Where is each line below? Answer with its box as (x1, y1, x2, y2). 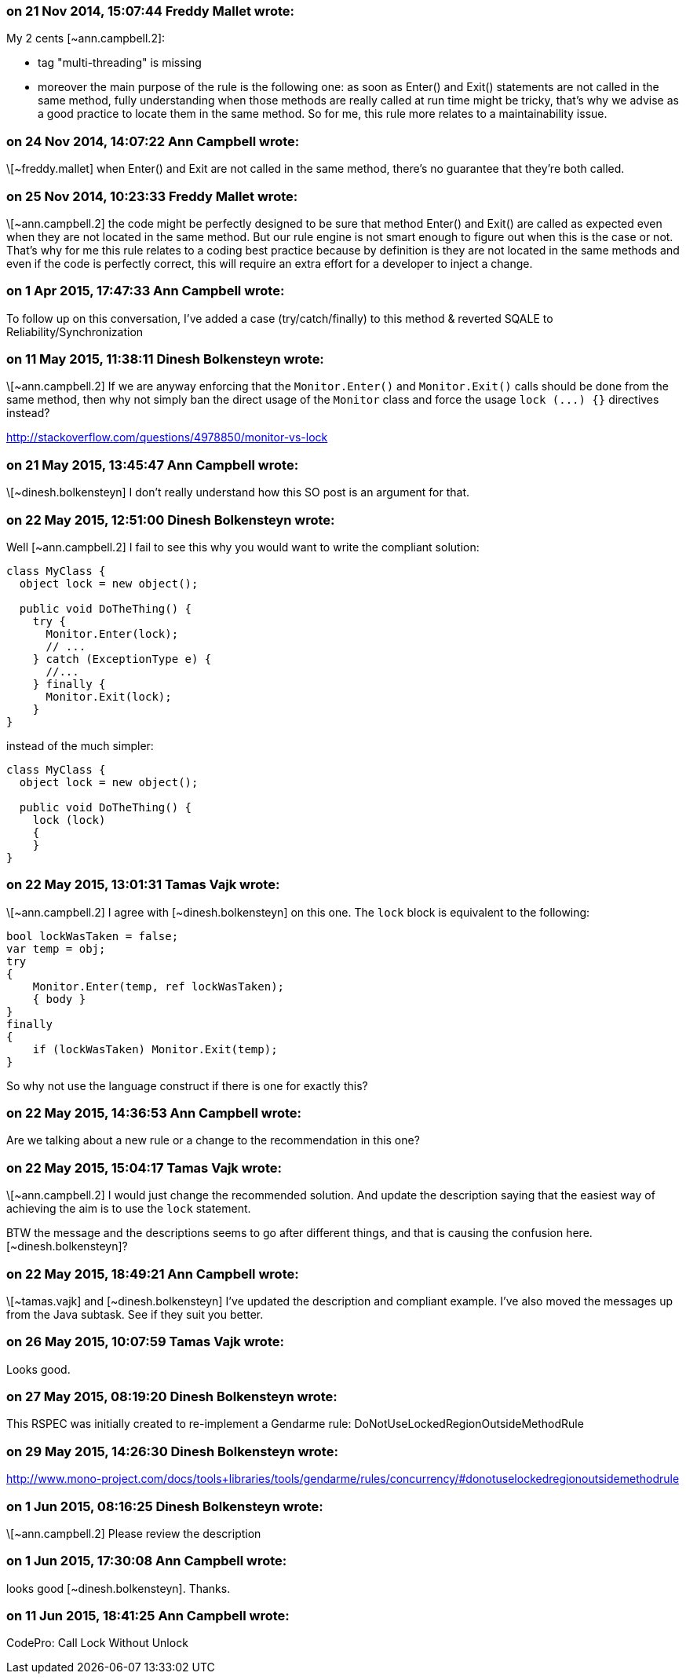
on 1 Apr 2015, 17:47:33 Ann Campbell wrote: (6, 283, 285, 299)
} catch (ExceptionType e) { (32, 652, 212, 665)
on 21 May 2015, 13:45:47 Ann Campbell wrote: (6, 456, 299, 473)
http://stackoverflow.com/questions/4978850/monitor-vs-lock (6, 430, 328, 445)
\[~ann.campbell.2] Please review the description (6, 1526, 261, 1540)
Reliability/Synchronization (6, 324, 144, 339)
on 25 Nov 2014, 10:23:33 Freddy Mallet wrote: (6, 188, 298, 204)
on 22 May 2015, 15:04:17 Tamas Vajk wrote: (6, 1159, 282, 1176)
